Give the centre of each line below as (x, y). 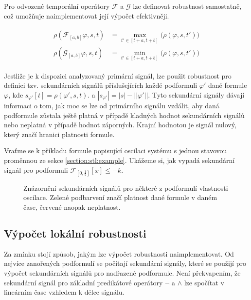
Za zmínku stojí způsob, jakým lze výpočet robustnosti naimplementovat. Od (119, 253)
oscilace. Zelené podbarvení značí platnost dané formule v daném (120, 197)
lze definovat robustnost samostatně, (187, 6)
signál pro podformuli (36, 170)
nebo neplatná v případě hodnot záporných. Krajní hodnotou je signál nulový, (120, 125)
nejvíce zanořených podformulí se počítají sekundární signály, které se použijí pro (125, 263)
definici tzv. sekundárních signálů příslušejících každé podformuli (101, 85)
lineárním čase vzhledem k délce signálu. (64, 292)
